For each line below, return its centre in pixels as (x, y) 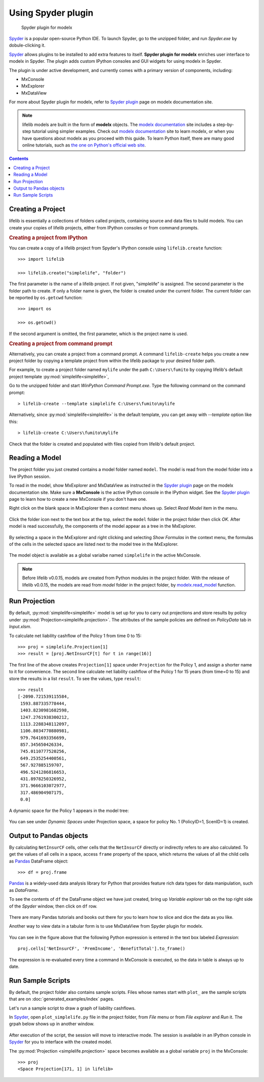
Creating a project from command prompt (61, 344)
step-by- (225, 124)
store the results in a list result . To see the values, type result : (75, 678)
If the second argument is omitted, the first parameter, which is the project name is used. (99, 334)
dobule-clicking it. (27, 45)
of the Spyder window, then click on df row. (53, 906)
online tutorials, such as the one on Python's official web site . (84, 145)
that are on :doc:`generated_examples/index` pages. (62, 999)
